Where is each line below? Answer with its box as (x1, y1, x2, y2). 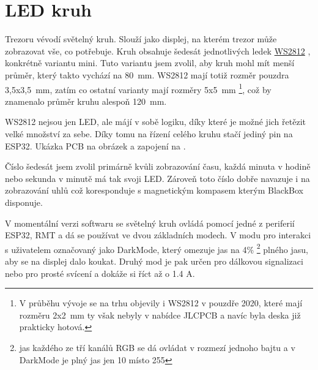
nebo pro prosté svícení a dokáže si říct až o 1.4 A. (5, 266, 195, 279)
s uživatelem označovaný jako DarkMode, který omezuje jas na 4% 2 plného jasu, (5, 241, 308, 255)
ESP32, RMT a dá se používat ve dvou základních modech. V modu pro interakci (5, 228, 311, 241)
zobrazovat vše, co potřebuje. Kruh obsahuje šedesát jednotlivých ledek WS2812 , (5, 44, 311, 57)
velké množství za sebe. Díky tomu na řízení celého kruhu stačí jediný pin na (5, 127, 293, 140)
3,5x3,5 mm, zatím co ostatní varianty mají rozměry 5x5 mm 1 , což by (5, 81, 272, 96)
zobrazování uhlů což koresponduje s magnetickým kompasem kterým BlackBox (5, 184, 303, 197)
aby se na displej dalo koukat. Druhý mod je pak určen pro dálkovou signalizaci (5, 254, 303, 267)
